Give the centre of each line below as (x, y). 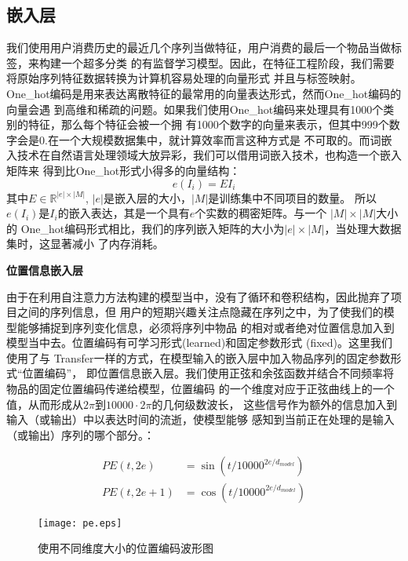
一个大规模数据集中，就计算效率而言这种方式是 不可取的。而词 (220, 139)
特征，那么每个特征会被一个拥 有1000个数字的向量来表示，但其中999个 (208, 124)
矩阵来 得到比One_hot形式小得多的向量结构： (124, 170)
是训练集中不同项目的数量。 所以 (292, 197)
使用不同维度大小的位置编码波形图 (126, 548)
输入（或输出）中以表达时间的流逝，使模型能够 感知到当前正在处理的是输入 (200, 419)
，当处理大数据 (363, 228)
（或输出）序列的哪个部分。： (80, 434)
